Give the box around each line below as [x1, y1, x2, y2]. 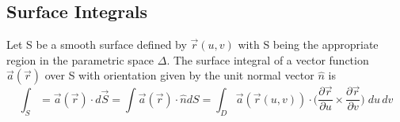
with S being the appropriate [238, 36, 379, 52]
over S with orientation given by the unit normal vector [44, 67, 314, 83]
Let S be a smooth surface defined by [6, 36, 187, 52]
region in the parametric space [6, 51, 154, 68]
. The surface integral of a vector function [166, 51, 369, 68]
